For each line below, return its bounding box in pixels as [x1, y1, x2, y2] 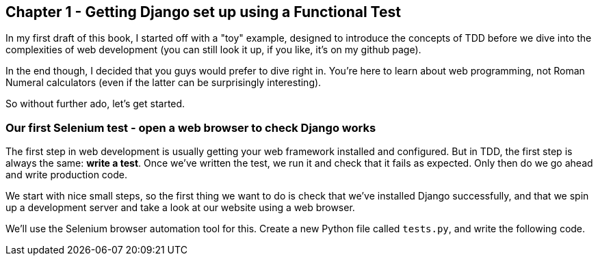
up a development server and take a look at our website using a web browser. [5, 202, 355, 214]
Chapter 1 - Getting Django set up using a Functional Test [5, 3, 401, 20]
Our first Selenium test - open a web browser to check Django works [5, 120, 376, 135]
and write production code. [5, 169, 128, 181]
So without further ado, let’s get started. [5, 98, 185, 110]
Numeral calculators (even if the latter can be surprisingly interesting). [5, 77, 322, 89]
